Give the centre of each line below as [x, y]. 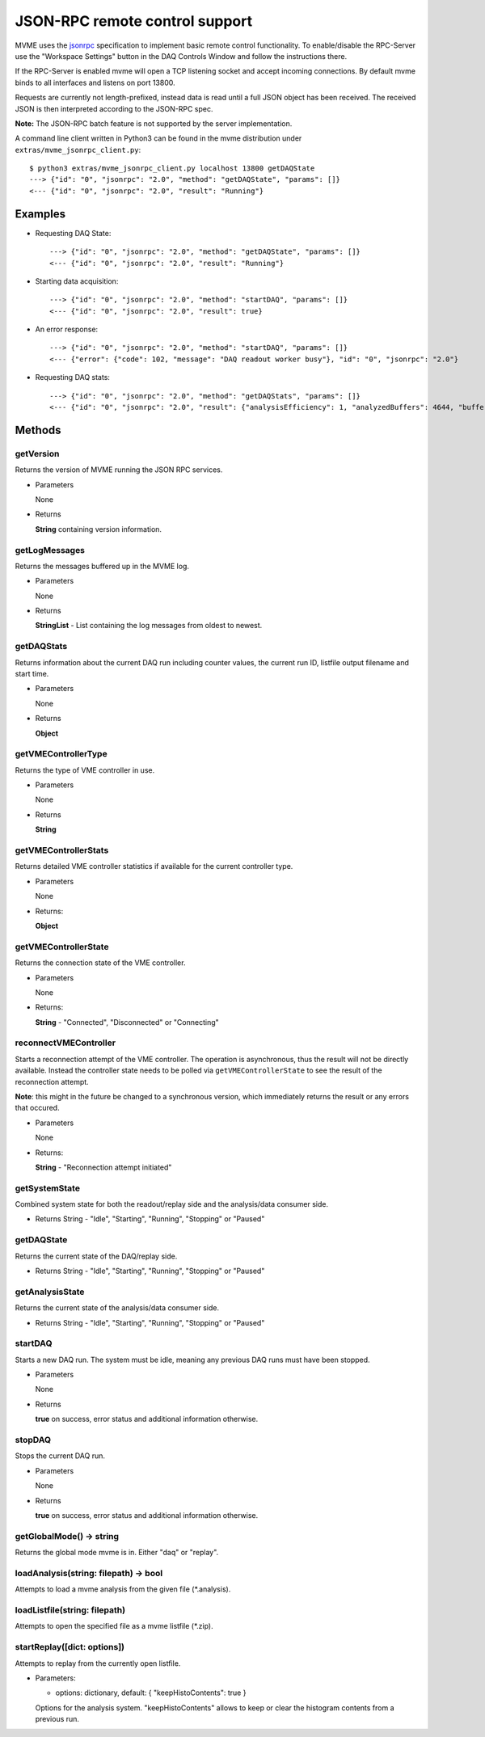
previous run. [57, 1719]
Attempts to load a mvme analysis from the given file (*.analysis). [123, 1589]
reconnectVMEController [65, 1043]
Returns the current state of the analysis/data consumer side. [117, 1308]
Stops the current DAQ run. [60, 1456]
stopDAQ [33, 1440]
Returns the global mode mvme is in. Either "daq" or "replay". [117, 1553]
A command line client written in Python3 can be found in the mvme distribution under [158, 138]
